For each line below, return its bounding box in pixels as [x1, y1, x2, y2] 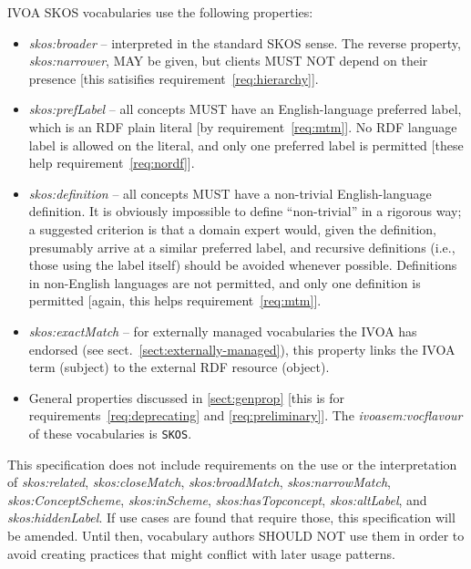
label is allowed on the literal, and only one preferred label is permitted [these [28, 135, 464, 154]
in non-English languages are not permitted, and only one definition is [28, 273, 421, 292]
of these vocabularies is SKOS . [28, 423, 192, 442]
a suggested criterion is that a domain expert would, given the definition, [28, 219, 436, 238]
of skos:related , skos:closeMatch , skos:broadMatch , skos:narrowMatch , [7, 472, 392, 491]
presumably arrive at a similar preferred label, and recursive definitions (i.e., [28, 237, 456, 256]
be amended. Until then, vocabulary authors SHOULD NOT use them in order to [7, 525, 465, 544]
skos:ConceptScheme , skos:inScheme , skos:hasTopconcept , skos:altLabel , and [7, 490, 427, 509]
